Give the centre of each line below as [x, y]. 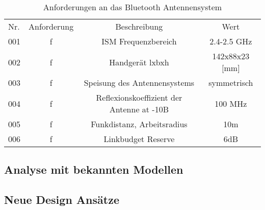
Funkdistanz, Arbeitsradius [139, 124]
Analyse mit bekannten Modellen [94, 169]
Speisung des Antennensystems [139, 83]
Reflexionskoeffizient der [139, 97]
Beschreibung [139, 26]
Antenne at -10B [139, 109]
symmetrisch [231, 83]
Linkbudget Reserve [139, 139]
